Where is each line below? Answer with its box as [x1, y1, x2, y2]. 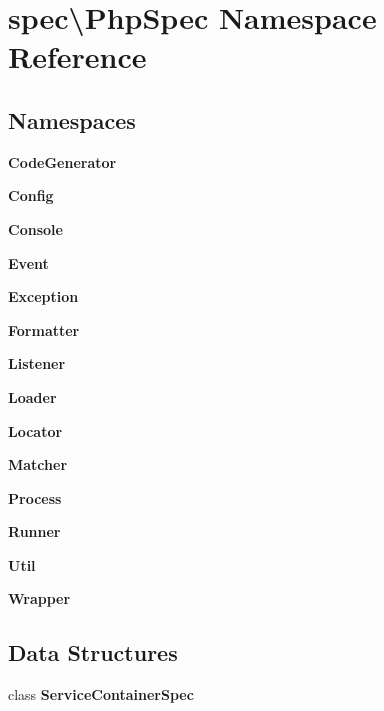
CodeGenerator [8, 151, 117, 172]
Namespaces [8, 104, 136, 135]
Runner [8, 521, 61, 542]
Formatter [8, 319, 80, 340]
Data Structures [8, 637, 178, 668]
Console [8, 218, 63, 239]
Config [8, 185, 54, 206]
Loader [8, 386, 57, 407]
